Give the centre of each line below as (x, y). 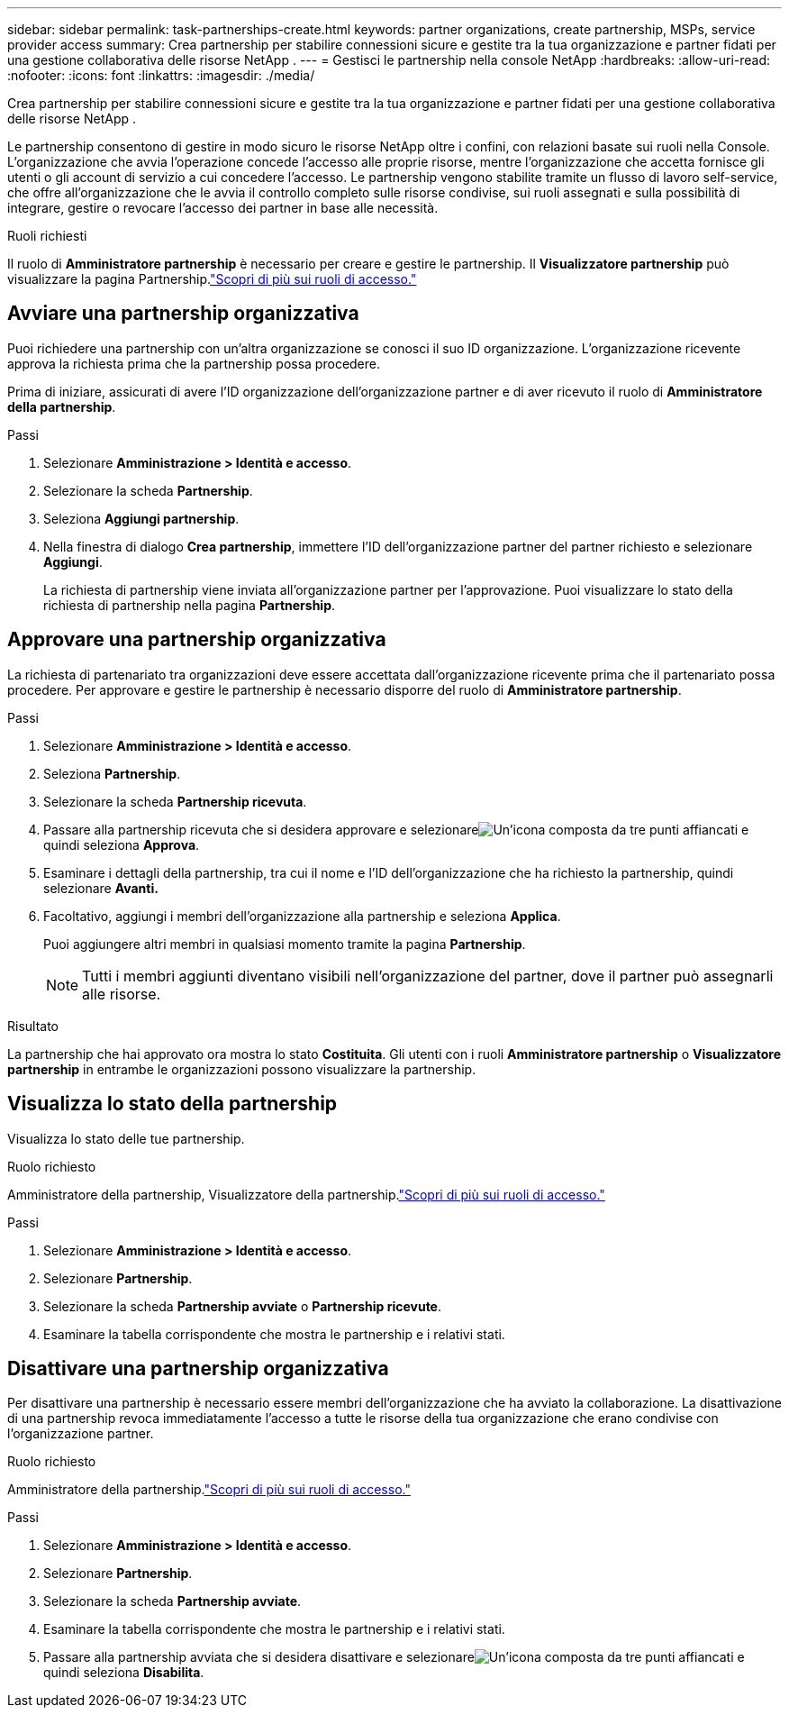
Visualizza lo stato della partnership (172, 1104)
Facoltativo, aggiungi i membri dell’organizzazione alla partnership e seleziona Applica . (302, 916)
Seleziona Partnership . (112, 773)
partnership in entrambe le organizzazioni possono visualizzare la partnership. (242, 1069)
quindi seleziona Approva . (122, 844)
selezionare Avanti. (101, 888)
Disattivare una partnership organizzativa (198, 1368)
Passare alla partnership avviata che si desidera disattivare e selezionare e (394, 1657)
